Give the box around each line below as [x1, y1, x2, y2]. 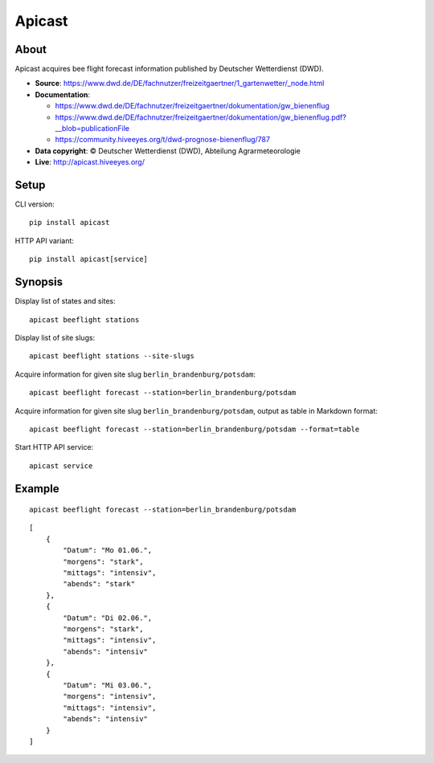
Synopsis [14, 275, 63, 289]
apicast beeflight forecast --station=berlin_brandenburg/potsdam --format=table [29, 424, 360, 434]
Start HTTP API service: [14, 443, 94, 452]
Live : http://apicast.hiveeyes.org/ [35, 157, 145, 167]
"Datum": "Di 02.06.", [63, 613, 153, 622]
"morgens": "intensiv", [63, 692, 157, 701]
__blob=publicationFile [55, 124, 130, 133]
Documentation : [35, 89, 91, 100]
